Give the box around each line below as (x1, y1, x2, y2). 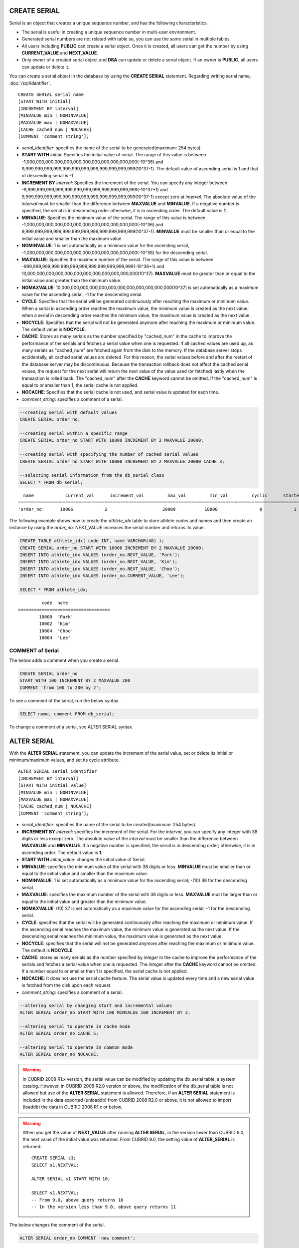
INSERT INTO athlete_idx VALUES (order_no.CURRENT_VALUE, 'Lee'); (19, 573, 185, 579)
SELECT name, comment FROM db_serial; (19, 711, 115, 716)
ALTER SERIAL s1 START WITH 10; (31, 1176, 111, 1182)
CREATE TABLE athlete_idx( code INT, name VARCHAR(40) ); (19, 538, 164, 544)
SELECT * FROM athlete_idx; (19, 587, 88, 593)
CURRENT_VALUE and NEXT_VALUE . (21, 50, 98, 56)
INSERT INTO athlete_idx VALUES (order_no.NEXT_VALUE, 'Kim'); (19, 559, 178, 565)
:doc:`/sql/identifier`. (9, 80, 51, 86)
